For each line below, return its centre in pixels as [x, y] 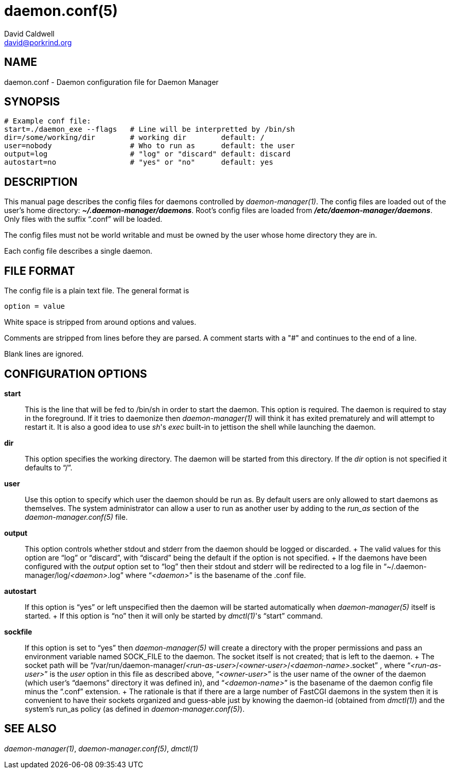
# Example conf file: [48, 121]
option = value [35, 306]
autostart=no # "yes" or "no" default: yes [139, 162]
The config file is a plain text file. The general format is [97, 291]
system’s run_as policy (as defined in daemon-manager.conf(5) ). [135, 709]
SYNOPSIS [32, 102]
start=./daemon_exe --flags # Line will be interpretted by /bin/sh [150, 129]
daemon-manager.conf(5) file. [76, 517]
